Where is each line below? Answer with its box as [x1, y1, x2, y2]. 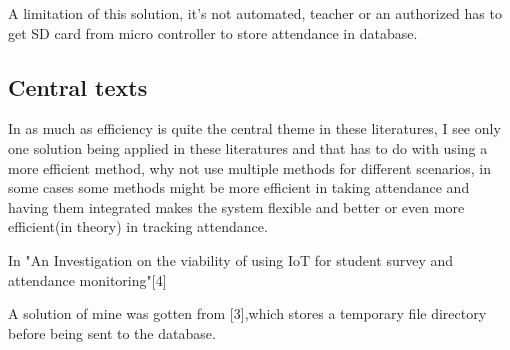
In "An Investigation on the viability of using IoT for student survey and [8, 249, 454, 270]
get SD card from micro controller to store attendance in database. [8, 22, 418, 43]
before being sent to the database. [8, 322, 216, 343]
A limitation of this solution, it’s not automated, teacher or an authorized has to [8, 3, 502, 23]
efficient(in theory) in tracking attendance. [8, 216, 268, 237]
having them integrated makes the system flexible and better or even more [8, 196, 465, 217]
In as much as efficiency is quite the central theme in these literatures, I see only [8, 118, 501, 139]
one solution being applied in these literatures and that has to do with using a [8, 137, 488, 158]
